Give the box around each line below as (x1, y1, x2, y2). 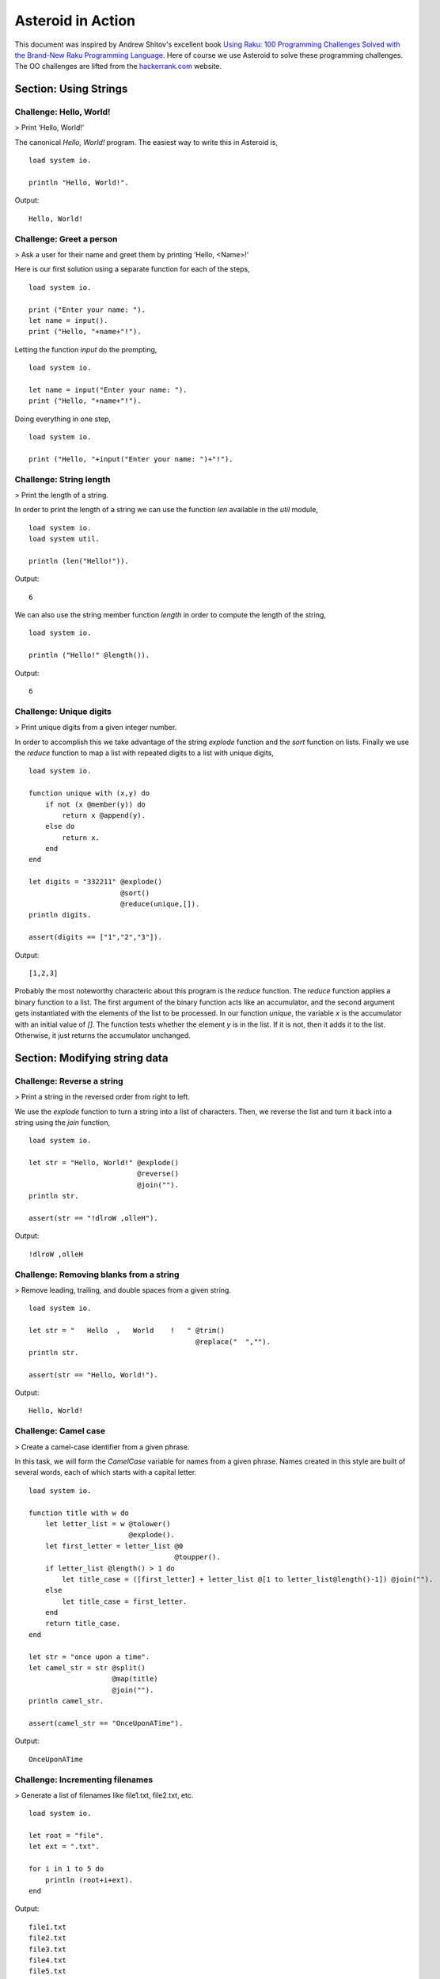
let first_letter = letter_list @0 (44, 1541, 184, 1551)
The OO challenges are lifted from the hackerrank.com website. (14, 62, 222, 71)
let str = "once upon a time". (28, 1652, 150, 1662)
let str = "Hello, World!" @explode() (28, 1158, 180, 1168)
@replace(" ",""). (195, 1337, 271, 1346)
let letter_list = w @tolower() (44, 1519, 171, 1528)
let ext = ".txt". (28, 1842, 101, 1852)
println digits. (28, 910, 92, 920)
